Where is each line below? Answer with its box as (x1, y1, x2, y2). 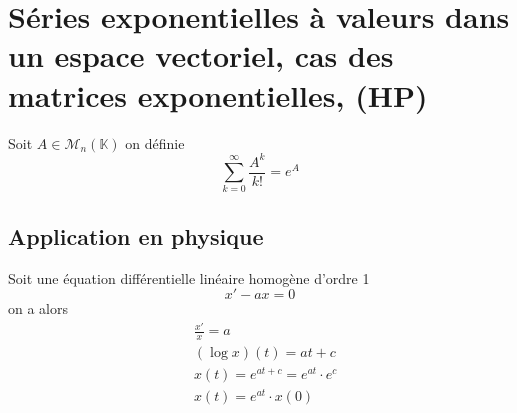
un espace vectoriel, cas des (8, 35, 394, 76)
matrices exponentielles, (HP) (8, 74, 428, 115)
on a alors (8, 298, 69, 319)
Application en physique (8, 220, 264, 251)
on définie (125, 132, 185, 153)
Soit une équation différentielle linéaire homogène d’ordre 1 (8, 267, 370, 288)
